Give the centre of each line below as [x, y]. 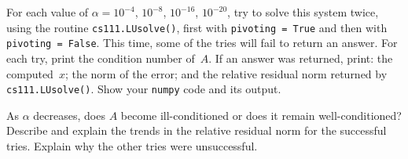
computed [30, 73]
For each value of [48, 12]
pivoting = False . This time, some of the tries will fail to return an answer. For [202, 43]
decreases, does [69, 115]
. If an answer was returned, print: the [301, 58]
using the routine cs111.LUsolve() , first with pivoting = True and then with [197, 27]
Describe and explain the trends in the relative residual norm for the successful [197, 130]
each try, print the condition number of [101, 58]
